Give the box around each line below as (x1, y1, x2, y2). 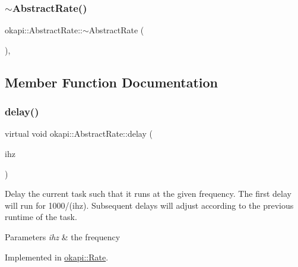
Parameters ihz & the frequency (5, 230, 121, 243)
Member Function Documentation (5, 73, 218, 91)
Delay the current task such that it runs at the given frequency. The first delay (5, 187, 291, 200)
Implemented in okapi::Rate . (5, 250, 109, 263)
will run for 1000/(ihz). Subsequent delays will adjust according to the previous (5, 199, 294, 211)
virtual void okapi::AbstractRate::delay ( (5, 127, 153, 140)
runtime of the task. (5, 211, 77, 223)
